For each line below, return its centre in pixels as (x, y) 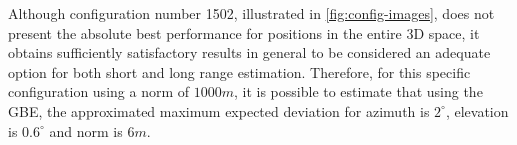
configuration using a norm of (99, 91)
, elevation (477, 110)
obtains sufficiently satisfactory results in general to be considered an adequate (249, 52)
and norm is (86, 130)
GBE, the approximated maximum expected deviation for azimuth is (219, 110)
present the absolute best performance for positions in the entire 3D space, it (244, 32)
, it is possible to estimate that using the (358, 91)
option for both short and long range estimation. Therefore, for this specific (239, 71)
